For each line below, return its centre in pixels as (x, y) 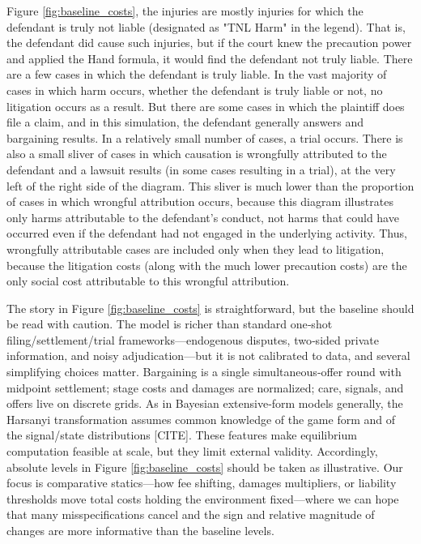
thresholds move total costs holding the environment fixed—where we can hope (203, 498)
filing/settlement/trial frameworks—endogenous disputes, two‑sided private (193, 339)
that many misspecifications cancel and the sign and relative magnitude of (191, 514)
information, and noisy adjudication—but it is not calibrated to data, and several (208, 356)
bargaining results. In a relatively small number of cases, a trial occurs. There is (205, 137)
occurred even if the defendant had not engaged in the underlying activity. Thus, (207, 233)
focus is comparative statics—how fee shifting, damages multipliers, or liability (202, 483)
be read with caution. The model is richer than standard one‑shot (170, 324)
